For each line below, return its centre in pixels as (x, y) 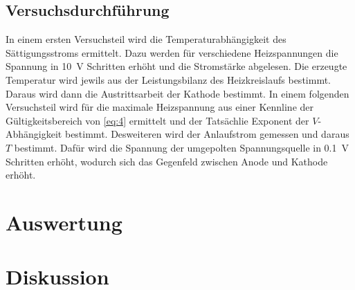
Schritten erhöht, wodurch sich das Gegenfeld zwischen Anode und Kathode (167, 161)
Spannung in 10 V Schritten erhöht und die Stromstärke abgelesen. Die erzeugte (176, 66)
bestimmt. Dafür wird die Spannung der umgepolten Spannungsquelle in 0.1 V (182, 147)
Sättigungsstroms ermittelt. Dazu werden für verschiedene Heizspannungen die (172, 52)
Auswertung (64, 222)
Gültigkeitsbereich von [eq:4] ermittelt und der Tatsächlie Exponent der (157, 120)
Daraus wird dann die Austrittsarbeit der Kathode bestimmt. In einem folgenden (177, 93)
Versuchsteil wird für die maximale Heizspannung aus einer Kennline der (160, 107)
